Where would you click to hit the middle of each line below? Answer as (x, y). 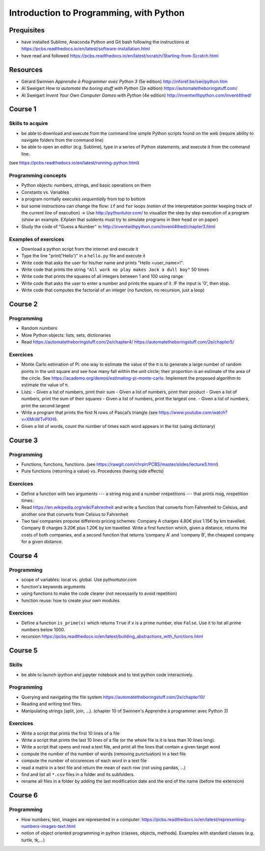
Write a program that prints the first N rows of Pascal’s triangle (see (90, 413)
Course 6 (23, 795)
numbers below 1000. (43, 630)
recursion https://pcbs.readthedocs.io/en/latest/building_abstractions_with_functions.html (112, 637)
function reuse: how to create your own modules (70, 600)
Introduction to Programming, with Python (97, 13)
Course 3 (23, 440)
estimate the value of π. (45, 385)
